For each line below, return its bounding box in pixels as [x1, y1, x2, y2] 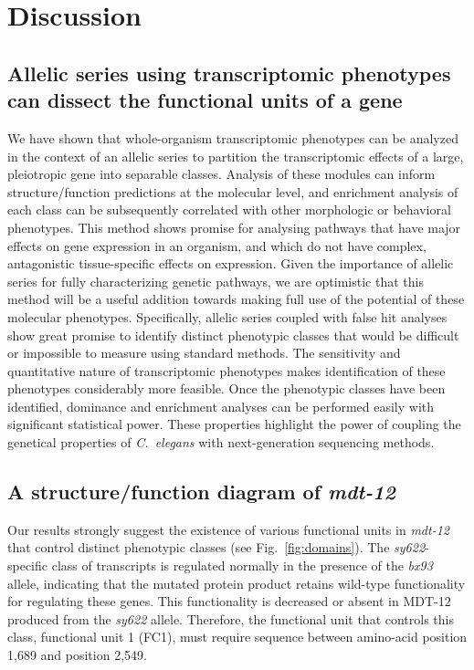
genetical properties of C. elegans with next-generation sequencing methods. [7, 433, 435, 452]
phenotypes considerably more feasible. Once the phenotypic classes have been [7, 379, 446, 398]
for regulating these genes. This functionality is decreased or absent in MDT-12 [7, 591, 451, 611]
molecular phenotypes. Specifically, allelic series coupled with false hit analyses [7, 307, 448, 326]
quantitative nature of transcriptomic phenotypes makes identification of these [7, 361, 446, 380]
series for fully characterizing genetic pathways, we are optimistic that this [7, 271, 424, 290]
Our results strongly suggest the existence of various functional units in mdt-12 [7, 519, 449, 539]
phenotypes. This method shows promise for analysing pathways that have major [7, 217, 461, 236]
